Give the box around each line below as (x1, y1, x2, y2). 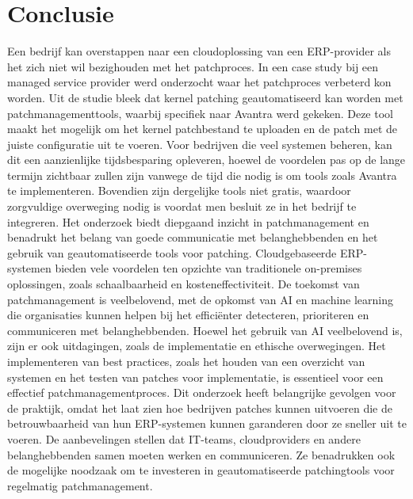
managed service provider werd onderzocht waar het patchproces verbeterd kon (7, 74, 392, 90)
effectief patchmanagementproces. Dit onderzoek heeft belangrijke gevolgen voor (7, 384, 396, 401)
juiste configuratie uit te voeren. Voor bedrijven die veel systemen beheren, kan (7, 135, 392, 152)
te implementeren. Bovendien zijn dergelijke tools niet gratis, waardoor (7, 182, 351, 199)
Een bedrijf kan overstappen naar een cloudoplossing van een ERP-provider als (7, 43, 391, 59)
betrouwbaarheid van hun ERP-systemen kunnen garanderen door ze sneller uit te (7, 415, 407, 432)
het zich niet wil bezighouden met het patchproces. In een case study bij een (7, 58, 379, 74)
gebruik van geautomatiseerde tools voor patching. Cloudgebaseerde (7, 244, 337, 261)
